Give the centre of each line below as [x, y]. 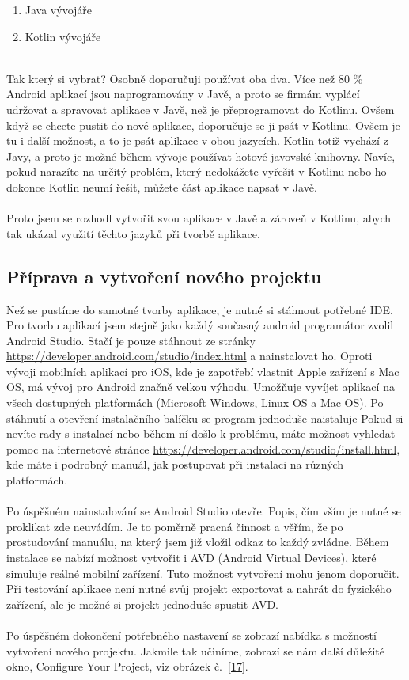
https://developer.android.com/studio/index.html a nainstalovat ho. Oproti [189, 356]
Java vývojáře [59, 9]
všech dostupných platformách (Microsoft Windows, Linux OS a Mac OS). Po [195, 403]
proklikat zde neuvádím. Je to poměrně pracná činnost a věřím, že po [175, 526]
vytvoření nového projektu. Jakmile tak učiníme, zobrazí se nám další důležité [196, 650]
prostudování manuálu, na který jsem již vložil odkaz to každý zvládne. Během [198, 542]
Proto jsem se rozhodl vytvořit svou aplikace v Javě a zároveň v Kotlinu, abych [199, 218]
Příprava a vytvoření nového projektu [164, 276]
